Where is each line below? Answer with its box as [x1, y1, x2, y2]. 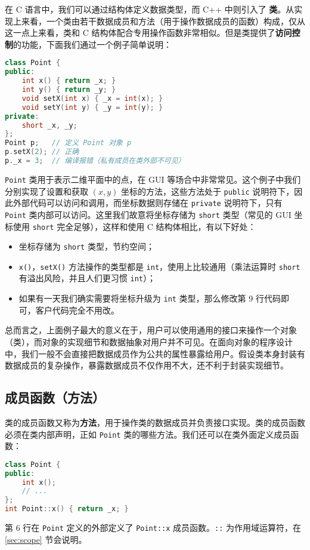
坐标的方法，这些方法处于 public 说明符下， [120, 185, 294, 197]
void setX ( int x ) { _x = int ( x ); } [21, 94, 163, 103]
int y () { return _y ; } [21, 85, 116, 94]
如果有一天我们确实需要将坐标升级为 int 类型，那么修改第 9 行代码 [18, 292, 281, 305]
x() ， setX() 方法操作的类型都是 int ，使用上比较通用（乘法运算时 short [18, 260, 300, 272]
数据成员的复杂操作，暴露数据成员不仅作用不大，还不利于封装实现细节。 [5, 359, 289, 371]
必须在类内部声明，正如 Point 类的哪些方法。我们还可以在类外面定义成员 [5, 428, 291, 440]
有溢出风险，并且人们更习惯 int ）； [18, 272, 156, 284]
